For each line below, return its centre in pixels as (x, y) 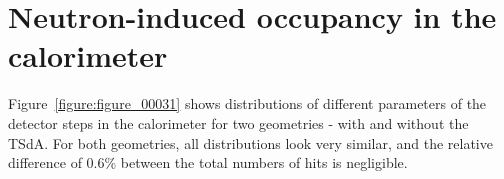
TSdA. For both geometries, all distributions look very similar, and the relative (250, 142)
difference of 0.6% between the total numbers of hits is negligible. (208, 162)
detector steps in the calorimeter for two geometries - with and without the (238, 122)
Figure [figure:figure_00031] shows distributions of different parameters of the (247, 103)
